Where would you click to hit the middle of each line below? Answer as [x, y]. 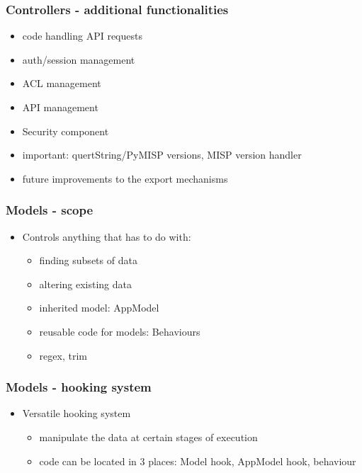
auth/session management [79, 59]
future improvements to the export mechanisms [125, 178]
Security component [66, 131]
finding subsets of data [88, 260]
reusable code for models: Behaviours [120, 331]
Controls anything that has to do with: [107, 236]
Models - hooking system [79, 387]
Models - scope [50, 210]
